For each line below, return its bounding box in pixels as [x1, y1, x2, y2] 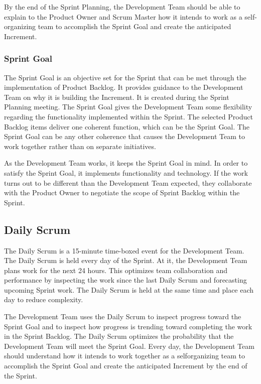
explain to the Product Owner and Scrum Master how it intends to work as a [4, 11, 242, 22]
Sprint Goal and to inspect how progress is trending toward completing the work [4, 321, 252, 331]
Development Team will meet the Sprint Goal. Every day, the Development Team [4, 340, 254, 351]
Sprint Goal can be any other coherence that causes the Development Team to [4, 131, 245, 142]
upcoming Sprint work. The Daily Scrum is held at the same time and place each [4, 284, 254, 295]
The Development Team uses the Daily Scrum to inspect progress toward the [4, 311, 241, 322]
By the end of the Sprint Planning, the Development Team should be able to [4, 2, 240, 12]
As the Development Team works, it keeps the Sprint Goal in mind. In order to [4, 158, 248, 168]
